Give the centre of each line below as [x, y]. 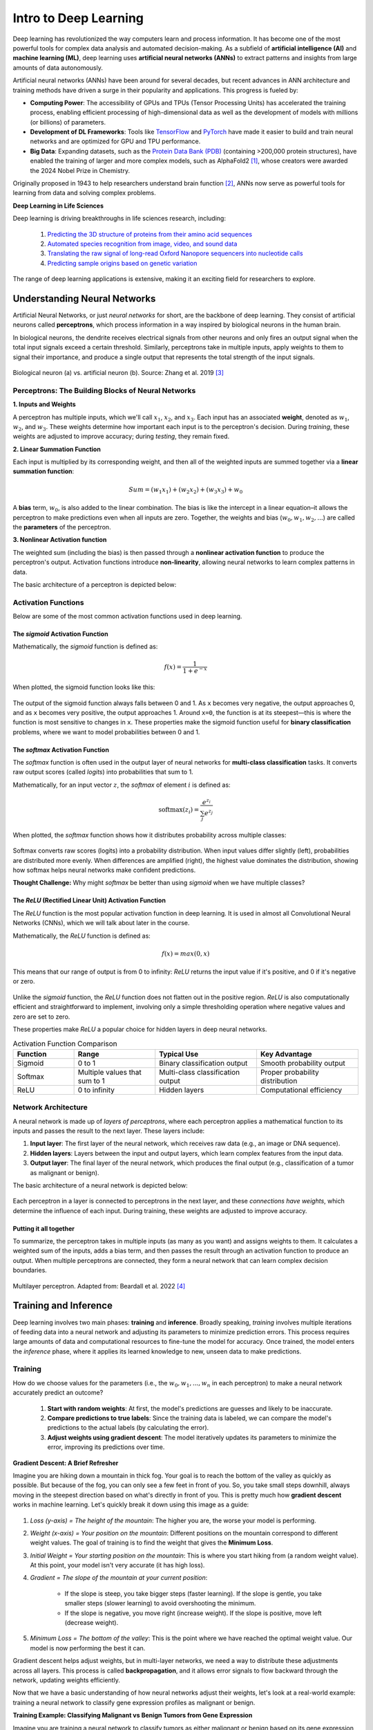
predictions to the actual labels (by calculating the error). [128, 1428]
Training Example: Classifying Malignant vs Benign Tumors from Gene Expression [133, 1715]
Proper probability [289, 1072]
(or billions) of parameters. [68, 122]
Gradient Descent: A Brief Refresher [66, 1463]
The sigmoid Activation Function [60, 634]
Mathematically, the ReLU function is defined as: [82, 936]
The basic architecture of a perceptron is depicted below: [95, 584]
